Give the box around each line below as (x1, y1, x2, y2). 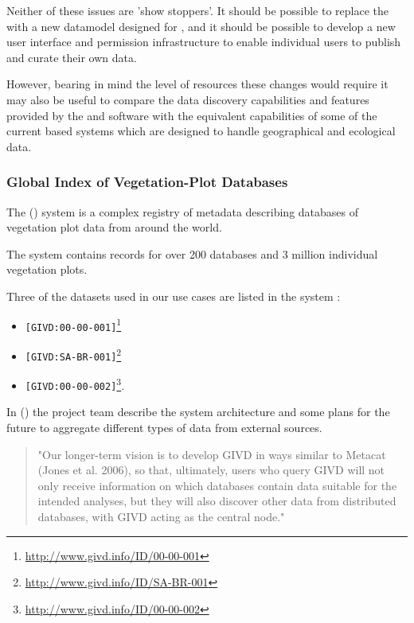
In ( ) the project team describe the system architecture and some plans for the (6, 403, 390, 420)
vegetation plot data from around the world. (6, 219, 222, 236)
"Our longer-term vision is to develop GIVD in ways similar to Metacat (37, 446, 386, 462)
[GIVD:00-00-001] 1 (25, 315, 122, 333)
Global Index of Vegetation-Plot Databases (6, 172, 288, 192)
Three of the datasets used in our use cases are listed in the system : (6, 287, 341, 304)
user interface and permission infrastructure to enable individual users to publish (6, 33, 401, 50)
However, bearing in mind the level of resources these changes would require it (6, 76, 389, 92)
